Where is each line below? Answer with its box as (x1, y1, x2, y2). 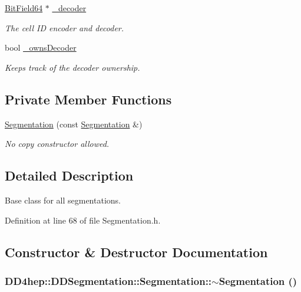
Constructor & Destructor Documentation (5, 242, 268, 261)
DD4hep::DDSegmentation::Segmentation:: (5, 273, 212, 288)
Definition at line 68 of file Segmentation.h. (5, 214, 161, 226)
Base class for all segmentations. (5, 193, 121, 206)
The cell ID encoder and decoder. (5, 21, 124, 34)
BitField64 (5, 2, 43, 14)
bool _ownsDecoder (5, 41, 77, 54)
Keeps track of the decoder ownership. (5, 61, 140, 73)
